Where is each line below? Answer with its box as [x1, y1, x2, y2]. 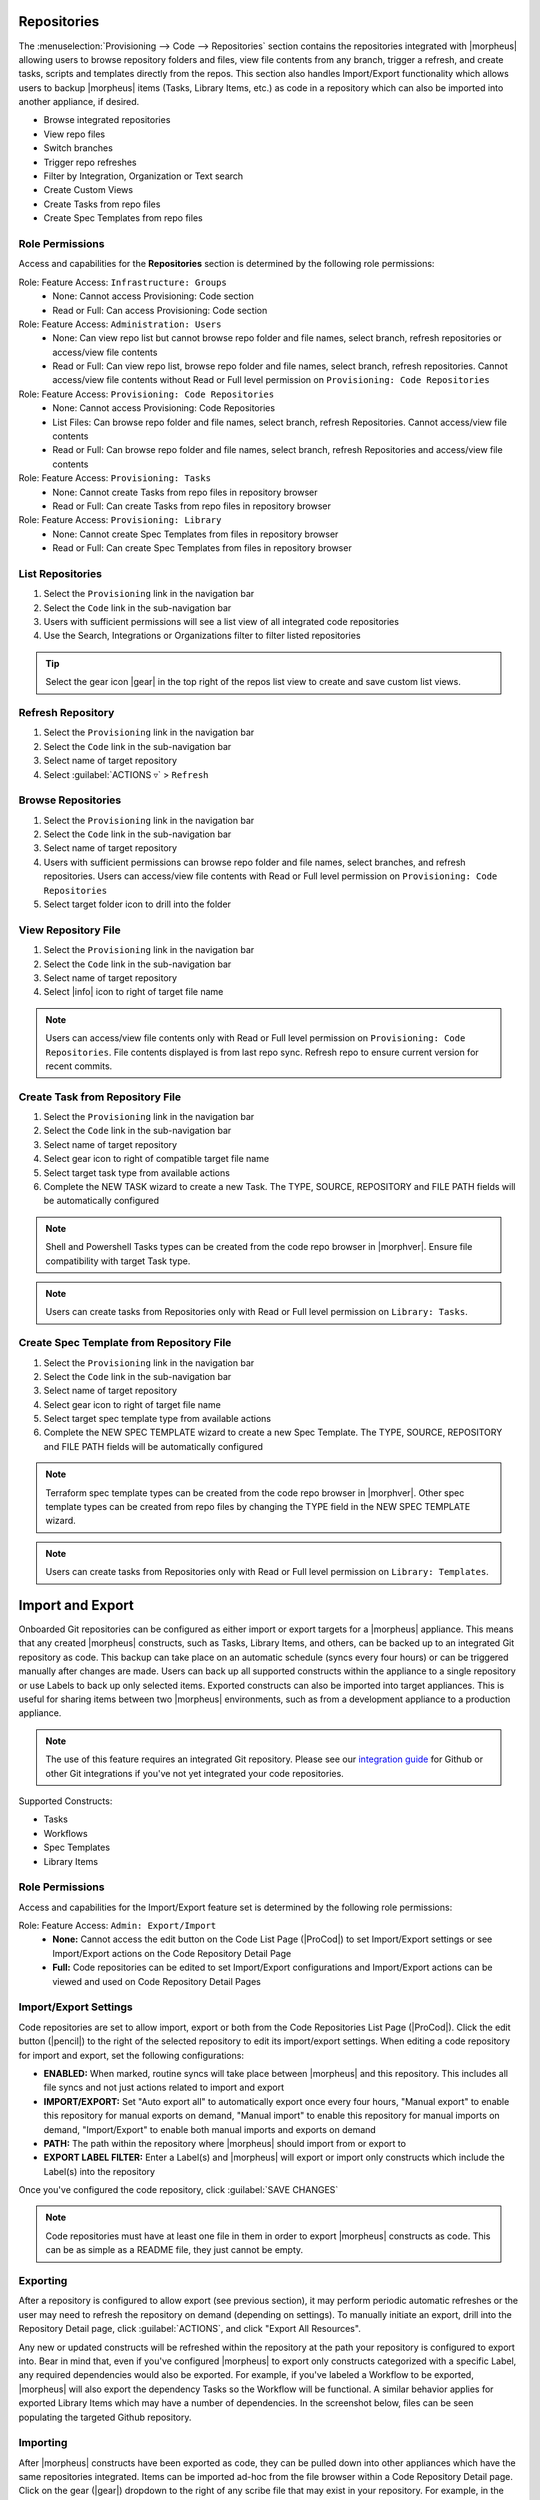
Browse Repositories [18, 793, 122, 807]
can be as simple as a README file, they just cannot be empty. [45, 2244, 304, 2256]
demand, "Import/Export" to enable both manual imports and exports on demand [43, 2123, 377, 2135]
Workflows [43, 1827, 89, 1839]
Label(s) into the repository [43, 2165, 155, 2177]
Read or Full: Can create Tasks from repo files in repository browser [52, 500, 332, 512]
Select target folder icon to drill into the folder [43, 898, 232, 910]
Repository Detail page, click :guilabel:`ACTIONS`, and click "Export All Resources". [18, 2323, 362, 2335]
